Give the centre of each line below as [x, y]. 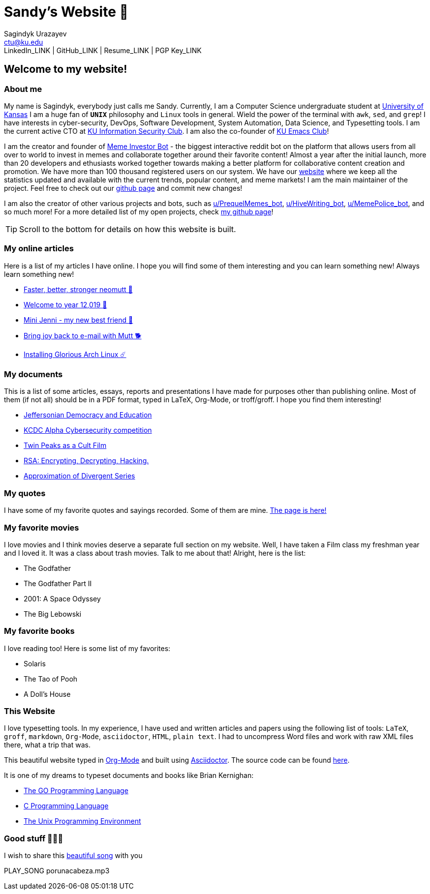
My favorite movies [42, 527]
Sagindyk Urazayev [35, 33]
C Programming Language [66, 806]
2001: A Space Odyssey [62, 598]
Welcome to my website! [66, 69]
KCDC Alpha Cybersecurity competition [88, 430]
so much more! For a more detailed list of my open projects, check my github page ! [139, 211]
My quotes [25, 493]
